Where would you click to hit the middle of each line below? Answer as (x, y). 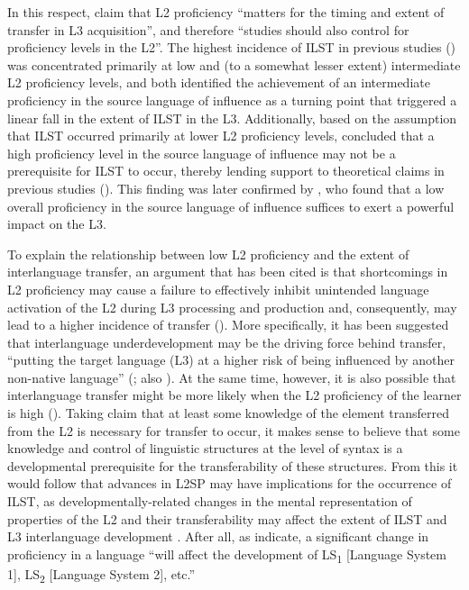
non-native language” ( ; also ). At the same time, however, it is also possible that (232, 377)
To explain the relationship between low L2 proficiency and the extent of (208, 254)
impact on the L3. (57, 224)
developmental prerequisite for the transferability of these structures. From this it (233, 465)
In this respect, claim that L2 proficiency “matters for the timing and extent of (226, 12)
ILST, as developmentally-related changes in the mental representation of (210, 501)
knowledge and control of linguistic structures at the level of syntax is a (205, 448)
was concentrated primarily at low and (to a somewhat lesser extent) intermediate (234, 64)
